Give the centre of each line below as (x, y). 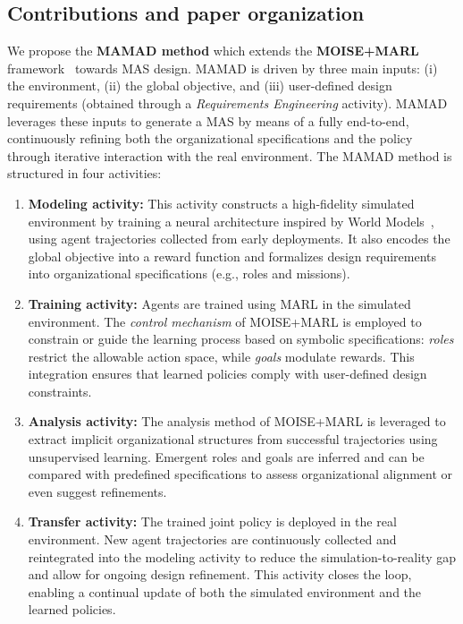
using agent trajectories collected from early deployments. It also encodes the (239, 239)
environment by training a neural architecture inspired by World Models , (231, 221)
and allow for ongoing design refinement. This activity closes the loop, (220, 574)
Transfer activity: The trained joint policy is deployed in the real (212, 521)
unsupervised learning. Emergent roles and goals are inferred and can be (226, 456)
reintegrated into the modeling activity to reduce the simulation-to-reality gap (242, 556)
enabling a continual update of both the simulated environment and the (225, 591)
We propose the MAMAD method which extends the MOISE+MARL (213, 51)
